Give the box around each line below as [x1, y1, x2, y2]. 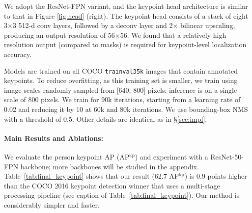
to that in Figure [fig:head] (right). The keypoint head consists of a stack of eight [4, 10, 248, 21]
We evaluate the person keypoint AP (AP [4, 151, 130, 161]
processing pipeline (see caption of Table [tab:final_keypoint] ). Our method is [4, 190, 240, 200]
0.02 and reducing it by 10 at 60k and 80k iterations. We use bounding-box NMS [4, 104, 248, 114]
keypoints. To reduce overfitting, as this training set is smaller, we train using [4, 75, 238, 85]
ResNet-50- [210, 151, 244, 161]
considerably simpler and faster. [4, 199, 100, 210]
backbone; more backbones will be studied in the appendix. [20, 161, 199, 171]
